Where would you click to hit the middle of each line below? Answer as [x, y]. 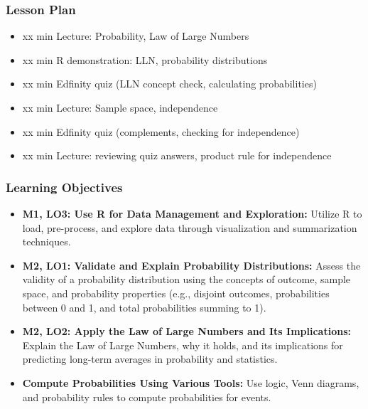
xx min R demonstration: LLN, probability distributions [145, 59]
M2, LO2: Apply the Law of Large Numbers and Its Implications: [186, 331]
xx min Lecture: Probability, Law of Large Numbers [136, 36]
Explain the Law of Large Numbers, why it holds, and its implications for [183, 345]
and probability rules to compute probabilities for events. [147, 397]
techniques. [47, 241]
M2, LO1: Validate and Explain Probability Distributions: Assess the [191, 265]
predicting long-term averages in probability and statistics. [150, 359]
